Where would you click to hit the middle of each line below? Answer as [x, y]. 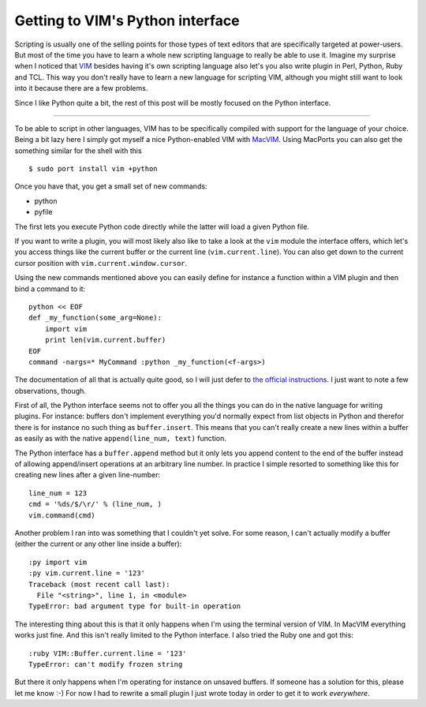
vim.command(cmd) [62, 515]
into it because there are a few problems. [81, 88]
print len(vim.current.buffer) [105, 340]
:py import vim [58, 562]
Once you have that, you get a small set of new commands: [111, 186]
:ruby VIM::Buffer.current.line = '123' [108, 653]
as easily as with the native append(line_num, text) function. [120, 439]
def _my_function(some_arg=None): [95, 318]
